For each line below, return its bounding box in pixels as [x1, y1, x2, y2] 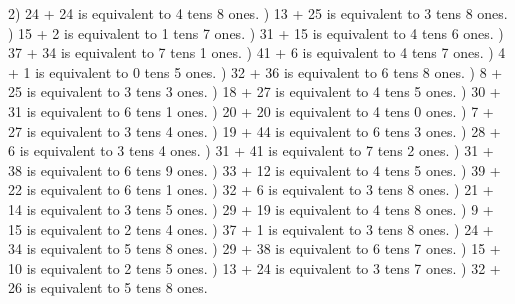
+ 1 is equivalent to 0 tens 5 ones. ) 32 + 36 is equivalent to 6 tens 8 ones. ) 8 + [8, 61, 503, 82]
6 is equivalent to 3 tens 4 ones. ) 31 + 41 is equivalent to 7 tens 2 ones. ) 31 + [8, 140, 494, 161]
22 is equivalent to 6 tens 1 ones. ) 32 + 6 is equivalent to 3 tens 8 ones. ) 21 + [8, 179, 494, 200]
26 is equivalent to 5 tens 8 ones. [8, 277, 208, 298]
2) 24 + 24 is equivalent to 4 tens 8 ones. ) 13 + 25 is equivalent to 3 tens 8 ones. [8, 3, 508, 23]
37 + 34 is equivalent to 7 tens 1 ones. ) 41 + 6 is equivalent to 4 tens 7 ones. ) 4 [8, 42, 506, 63]
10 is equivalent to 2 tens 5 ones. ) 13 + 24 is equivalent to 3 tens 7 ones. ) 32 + [8, 257, 501, 278]
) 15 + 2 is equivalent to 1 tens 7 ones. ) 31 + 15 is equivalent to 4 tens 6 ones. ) [8, 22, 504, 43]
